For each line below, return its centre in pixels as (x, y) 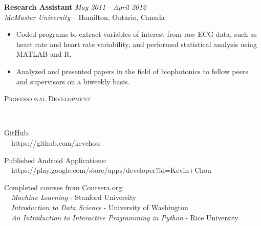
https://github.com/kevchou (56, 142)
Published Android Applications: (56, 160)
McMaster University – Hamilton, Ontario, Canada (84, 17)
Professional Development (48, 98)
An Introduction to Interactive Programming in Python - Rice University (125, 217)
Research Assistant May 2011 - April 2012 (75, 7)
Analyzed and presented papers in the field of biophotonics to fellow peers (132, 71)
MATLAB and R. (44, 54)
